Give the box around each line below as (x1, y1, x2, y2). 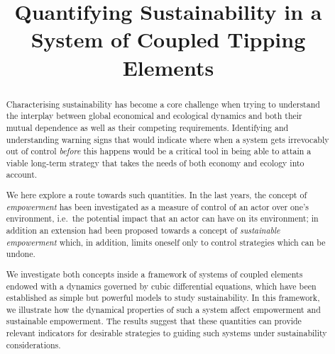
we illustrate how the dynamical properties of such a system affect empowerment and (6, 303, 321, 315)
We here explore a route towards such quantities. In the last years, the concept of (6, 189, 307, 201)
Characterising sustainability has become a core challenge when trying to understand (6, 98, 320, 110)
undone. (6, 248, 35, 260)
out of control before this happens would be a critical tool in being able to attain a (6, 145, 312, 157)
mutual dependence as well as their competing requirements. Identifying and (6, 121, 289, 133)
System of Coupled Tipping (31, 25, 306, 54)
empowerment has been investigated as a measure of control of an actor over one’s (6, 200, 309, 212)
